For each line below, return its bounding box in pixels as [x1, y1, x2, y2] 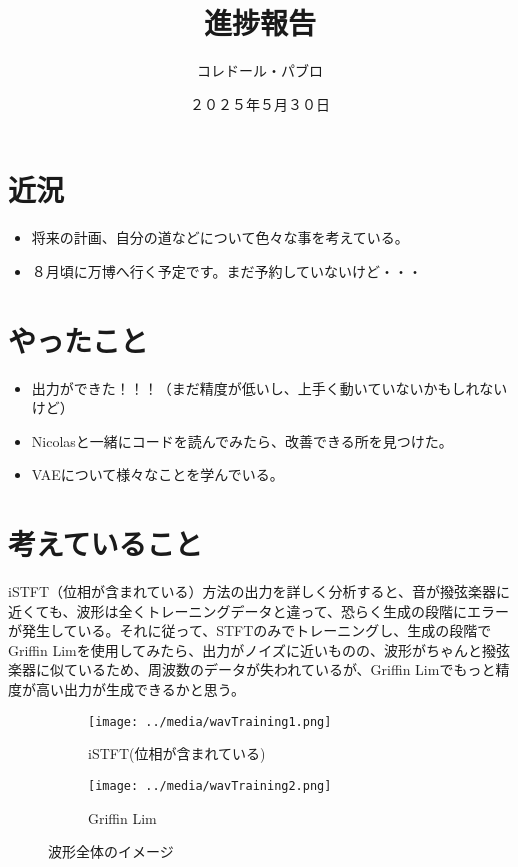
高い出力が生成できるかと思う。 [35, 679, 245, 700]
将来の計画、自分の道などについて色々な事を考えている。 [31, 227, 409, 248]
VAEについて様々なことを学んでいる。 [31, 464, 284, 485]
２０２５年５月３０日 [190, 93, 330, 114]
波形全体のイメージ [48, 841, 174, 862]
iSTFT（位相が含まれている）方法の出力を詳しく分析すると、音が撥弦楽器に [8, 581, 511, 602]
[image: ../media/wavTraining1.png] [88, 714, 332, 729]
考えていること [8, 523, 203, 564]
